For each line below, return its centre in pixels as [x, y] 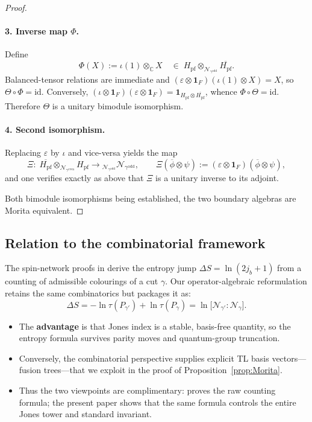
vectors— [289, 358]
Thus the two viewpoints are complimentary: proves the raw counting [147, 390]
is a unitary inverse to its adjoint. [217, 178]
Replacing [23, 152]
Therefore [23, 105]
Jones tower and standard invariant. [86, 414]
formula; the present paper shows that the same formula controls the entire [158, 402]
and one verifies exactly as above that [74, 178]
